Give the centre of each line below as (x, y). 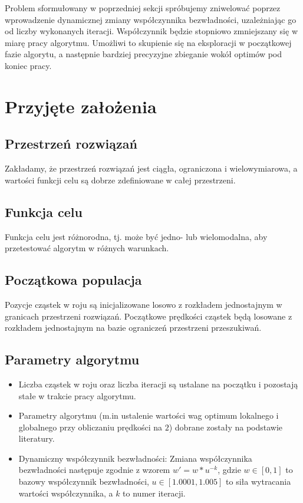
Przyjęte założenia (81, 106)
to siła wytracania (258, 481)
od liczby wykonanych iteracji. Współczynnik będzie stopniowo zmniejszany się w (151, 31)
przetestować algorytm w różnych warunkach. (87, 248)
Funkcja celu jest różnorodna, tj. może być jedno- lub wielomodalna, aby (136, 236)
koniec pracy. (28, 65)
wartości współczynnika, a (66, 493)
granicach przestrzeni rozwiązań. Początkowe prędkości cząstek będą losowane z (149, 316)
